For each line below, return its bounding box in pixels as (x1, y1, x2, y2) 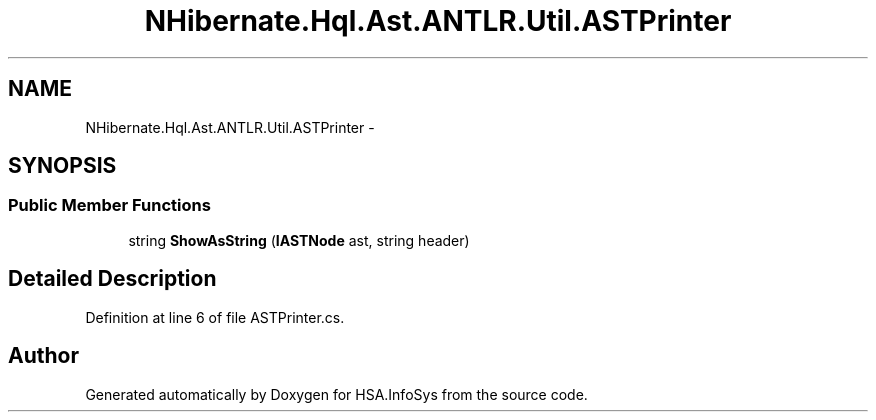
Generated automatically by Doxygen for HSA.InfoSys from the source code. (85, 385, 588, 403)
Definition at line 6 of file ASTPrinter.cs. (85, 308, 345, 326)
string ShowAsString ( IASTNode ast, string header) (128, 231, 470, 249)
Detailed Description (8, 266, 217, 292)
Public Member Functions (8, 195, 211, 216)
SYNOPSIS (8, 153, 117, 179)
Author (8, 343, 79, 369)
